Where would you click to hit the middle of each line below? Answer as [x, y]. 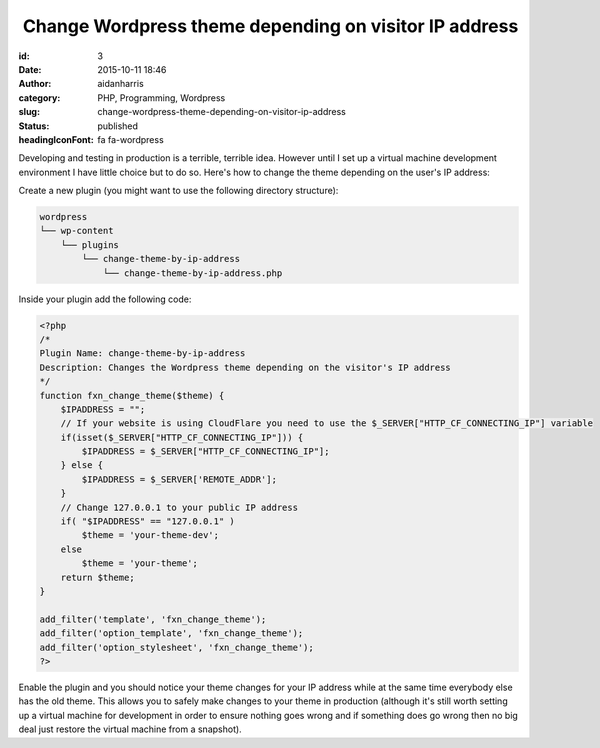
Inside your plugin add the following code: [105, 299]
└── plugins [90, 244]
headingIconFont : [56, 139]
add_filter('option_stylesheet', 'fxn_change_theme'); [176, 647]
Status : [34, 126]
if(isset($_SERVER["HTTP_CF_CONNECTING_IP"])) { [182, 437]
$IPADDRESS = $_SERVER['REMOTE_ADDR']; [179, 479]
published [118, 126]
